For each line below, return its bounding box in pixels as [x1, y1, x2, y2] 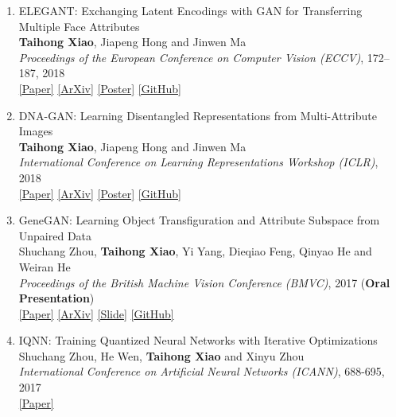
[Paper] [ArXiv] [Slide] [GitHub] [18, 305, 174, 322]
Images [18, 123, 53, 139]
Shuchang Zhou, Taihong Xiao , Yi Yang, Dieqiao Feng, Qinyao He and [18, 243, 372, 259]
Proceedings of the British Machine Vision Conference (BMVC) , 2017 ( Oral [18, 274, 390, 290]
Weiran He [18, 258, 71, 275]
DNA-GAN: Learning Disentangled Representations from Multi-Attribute [18, 107, 377, 123]
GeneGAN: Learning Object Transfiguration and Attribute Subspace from [18, 212, 380, 228]
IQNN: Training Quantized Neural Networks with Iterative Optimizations [18, 332, 378, 349]
